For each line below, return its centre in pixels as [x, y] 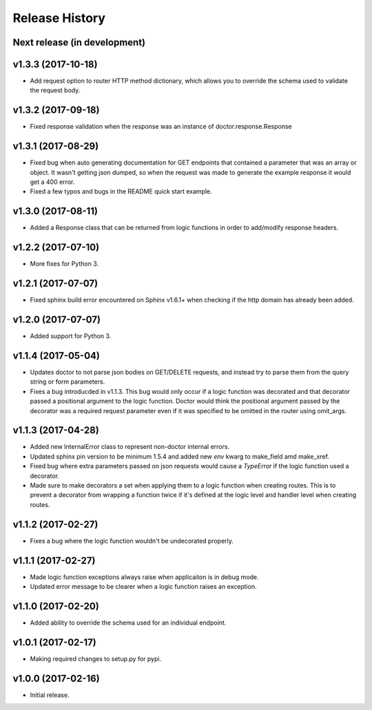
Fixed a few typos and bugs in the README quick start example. [121, 191]
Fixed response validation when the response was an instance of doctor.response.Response [161, 127]
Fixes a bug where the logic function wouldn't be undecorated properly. [132, 541]
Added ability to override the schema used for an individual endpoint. [128, 623]
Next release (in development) [79, 42]
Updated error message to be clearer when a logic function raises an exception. [143, 586]
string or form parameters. [68, 382]
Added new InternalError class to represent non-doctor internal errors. [130, 447]
